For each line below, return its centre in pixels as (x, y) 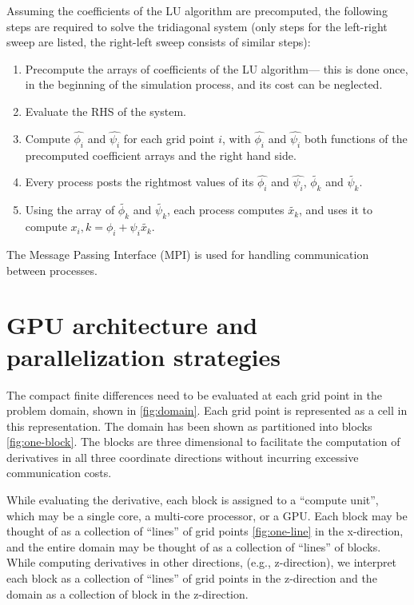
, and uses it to (336, 210)
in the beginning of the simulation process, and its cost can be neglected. (204, 84)
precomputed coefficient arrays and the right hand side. (161, 155)
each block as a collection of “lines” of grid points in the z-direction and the (192, 578)
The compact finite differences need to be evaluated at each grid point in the (194, 394)
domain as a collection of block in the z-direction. (127, 593)
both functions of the (356, 138)
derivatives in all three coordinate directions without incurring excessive (183, 457)
